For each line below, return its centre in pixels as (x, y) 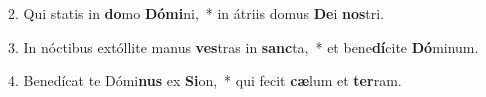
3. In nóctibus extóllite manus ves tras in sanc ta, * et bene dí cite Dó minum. (243, 46)
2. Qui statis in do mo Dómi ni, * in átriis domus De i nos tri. (196, 13)
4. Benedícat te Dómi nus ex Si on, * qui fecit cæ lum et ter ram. (205, 80)
